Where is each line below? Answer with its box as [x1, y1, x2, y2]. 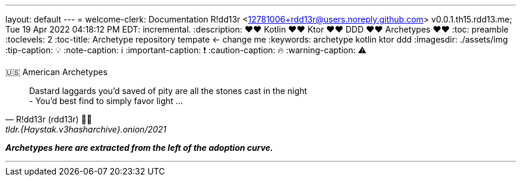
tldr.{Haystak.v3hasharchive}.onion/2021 [5, 124, 167, 134]
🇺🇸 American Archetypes [5, 67, 108, 77]
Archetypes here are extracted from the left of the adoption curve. [5, 143, 273, 153]
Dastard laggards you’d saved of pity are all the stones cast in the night [29, 86, 307, 96]
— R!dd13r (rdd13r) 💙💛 [5, 114, 92, 124]
